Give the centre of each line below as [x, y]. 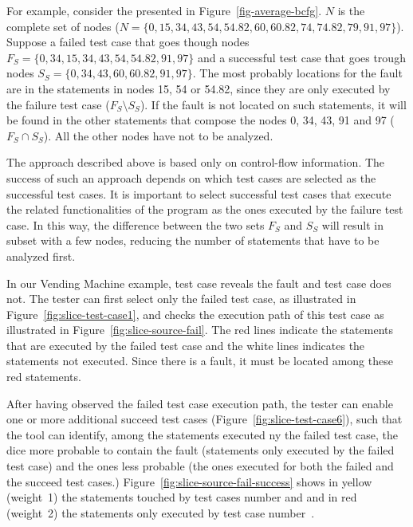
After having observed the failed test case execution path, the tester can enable [200, 403]
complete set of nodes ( [63, 26]
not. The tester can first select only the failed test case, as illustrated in [181, 299]
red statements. [44, 377]
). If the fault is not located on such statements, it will [273, 104]
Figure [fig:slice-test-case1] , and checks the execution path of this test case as [195, 314]
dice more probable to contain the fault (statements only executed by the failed [201, 450]
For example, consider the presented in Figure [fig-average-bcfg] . [164, 10]
